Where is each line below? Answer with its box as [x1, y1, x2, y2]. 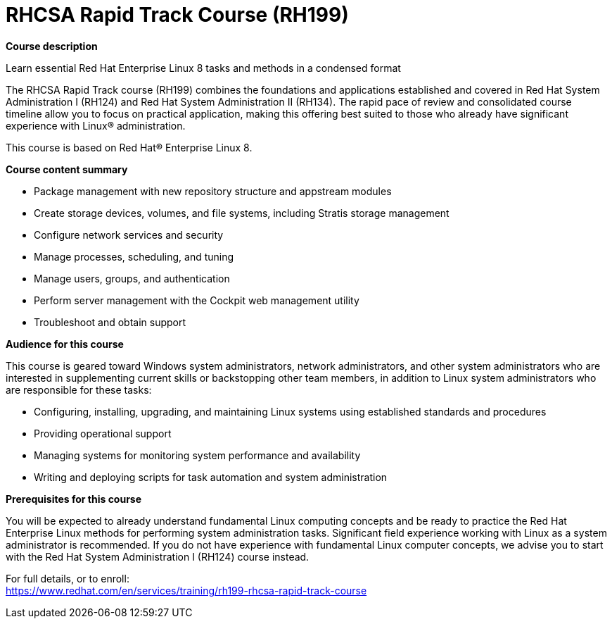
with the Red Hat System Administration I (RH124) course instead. [6, 550, 310, 563]
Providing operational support [34, 427, 172, 439]
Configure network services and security [34, 228, 224, 241]
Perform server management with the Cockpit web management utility [34, 294, 359, 306]
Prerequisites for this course [6, 492, 142, 505]
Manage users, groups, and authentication [34, 272, 230, 285]
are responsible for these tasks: [6, 383, 152, 396]
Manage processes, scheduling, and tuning [34, 250, 234, 263]
